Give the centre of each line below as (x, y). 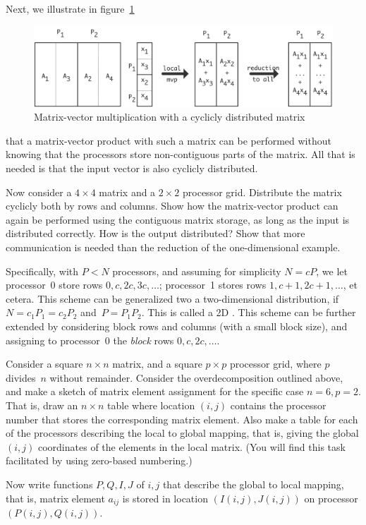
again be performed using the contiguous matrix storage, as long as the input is (178, 219)
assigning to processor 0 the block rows (90, 340)
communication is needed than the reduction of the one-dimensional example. (173, 247)
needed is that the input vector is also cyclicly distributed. (132, 168)
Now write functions (49, 484)
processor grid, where (275, 364)
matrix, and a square (157, 364)
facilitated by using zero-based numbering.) (99, 460)
